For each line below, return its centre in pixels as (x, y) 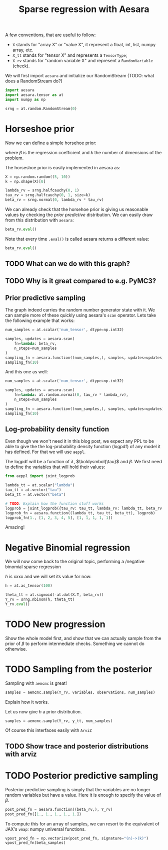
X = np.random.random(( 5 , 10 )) (38, 177)
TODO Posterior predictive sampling (82, 776)
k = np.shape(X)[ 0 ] (25, 181)
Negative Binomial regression (68, 547)
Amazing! (15, 527)
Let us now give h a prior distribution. (43, 711)
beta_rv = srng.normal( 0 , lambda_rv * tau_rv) (54, 200)
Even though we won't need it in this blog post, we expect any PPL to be (79, 441)
